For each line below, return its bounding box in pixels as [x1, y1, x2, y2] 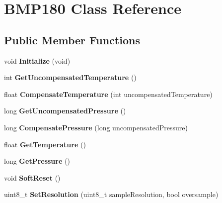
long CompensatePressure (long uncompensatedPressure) [4, 122, 188, 132]
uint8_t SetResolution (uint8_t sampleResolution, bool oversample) [4, 189, 219, 200]
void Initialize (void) [4, 55, 71, 66]
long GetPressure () [4, 156, 70, 166]
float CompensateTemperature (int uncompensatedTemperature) [4, 89, 213, 99]
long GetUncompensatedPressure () [4, 105, 126, 116]
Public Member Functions [4, 32, 140, 47]
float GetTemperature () [4, 139, 86, 149]
